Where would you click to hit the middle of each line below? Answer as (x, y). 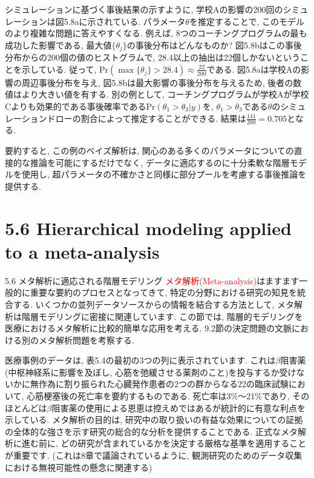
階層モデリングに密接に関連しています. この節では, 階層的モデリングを (162, 316)
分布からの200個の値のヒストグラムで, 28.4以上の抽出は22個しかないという (153, 57)
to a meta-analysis (82, 251)
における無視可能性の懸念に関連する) (79, 467)
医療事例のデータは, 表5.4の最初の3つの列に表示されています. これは (140, 360)
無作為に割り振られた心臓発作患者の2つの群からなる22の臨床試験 (159, 384)
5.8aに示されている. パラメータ (125, 21)
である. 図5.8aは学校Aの (254, 69)
